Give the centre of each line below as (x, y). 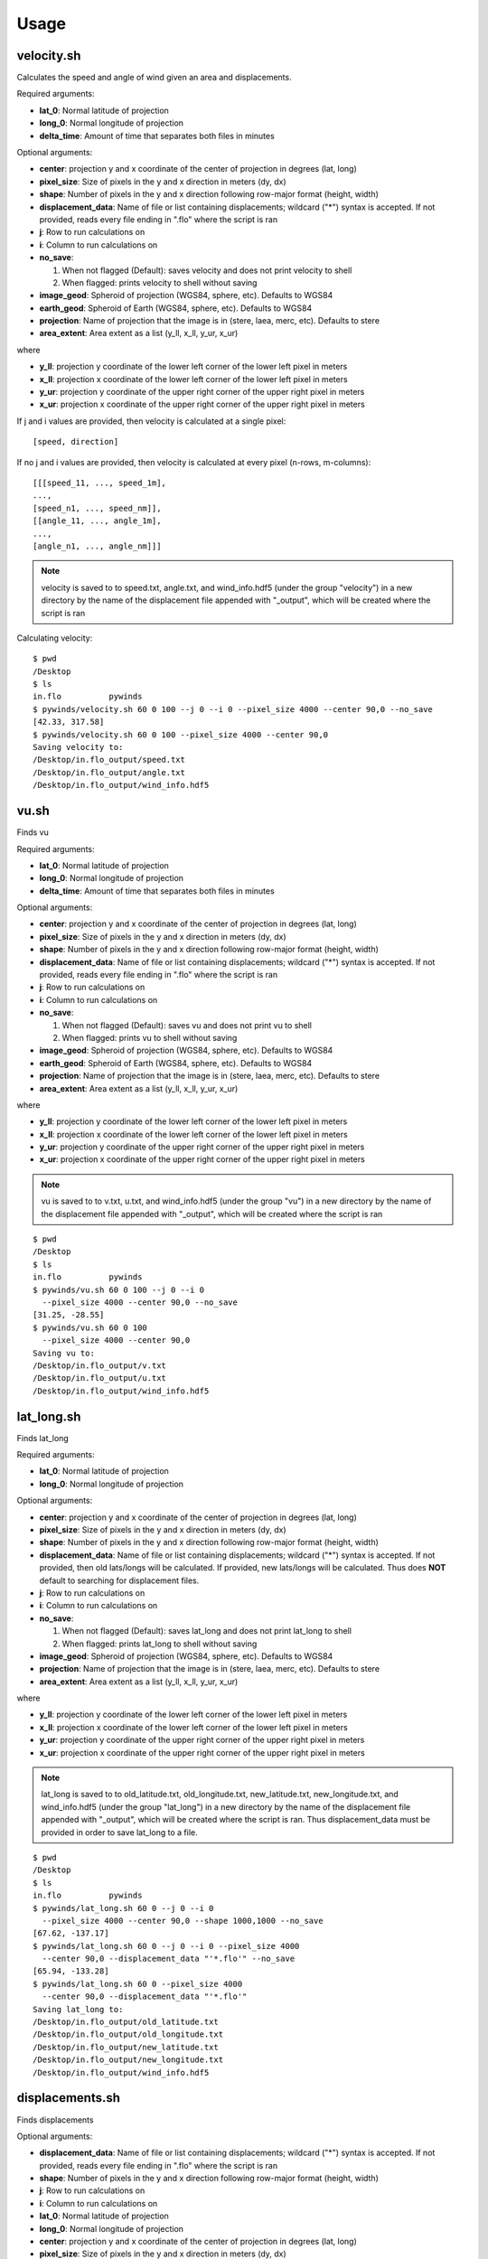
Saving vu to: (64, 1353)
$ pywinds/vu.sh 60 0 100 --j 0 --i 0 (119, 1289)
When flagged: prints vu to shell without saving (150, 1037)
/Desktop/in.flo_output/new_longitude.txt (128, 2060)
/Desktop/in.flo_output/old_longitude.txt (128, 2034)
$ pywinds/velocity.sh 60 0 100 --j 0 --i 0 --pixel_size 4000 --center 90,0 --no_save (233, 709)
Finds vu (33, 832)
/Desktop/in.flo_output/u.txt (100, 1378)
